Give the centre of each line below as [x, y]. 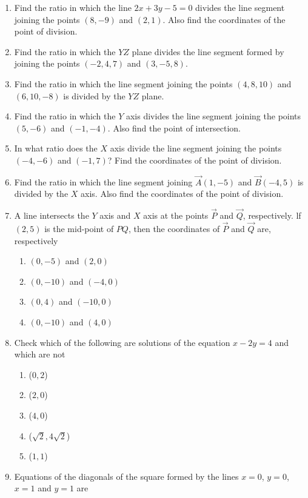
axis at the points [176, 215]
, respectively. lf [272, 215]
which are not [40, 354]
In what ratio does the [56, 148]
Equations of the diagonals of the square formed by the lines [126, 476]
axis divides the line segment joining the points [213, 116]
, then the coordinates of [174, 228]
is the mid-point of [79, 228]
